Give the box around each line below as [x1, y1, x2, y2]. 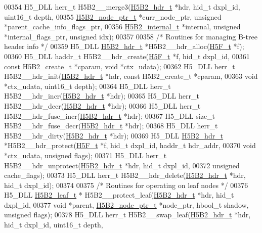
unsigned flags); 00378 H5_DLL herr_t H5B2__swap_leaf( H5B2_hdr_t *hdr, [4, 209, 251, 220]
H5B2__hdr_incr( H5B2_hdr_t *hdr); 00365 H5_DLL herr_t [4, 90, 199, 101]
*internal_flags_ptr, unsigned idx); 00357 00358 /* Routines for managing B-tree [4, 31, 257, 41]
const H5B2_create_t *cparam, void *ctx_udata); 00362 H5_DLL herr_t [4, 61, 235, 71]
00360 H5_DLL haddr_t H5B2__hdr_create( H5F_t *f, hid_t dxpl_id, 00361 [4, 51, 250, 61]
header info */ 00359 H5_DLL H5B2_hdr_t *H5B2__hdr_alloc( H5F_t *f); [4, 41, 244, 52]
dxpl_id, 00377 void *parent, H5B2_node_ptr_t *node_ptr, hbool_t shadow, [4, 199, 249, 210]
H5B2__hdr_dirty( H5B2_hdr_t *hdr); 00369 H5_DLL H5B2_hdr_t [4, 130, 224, 141]
